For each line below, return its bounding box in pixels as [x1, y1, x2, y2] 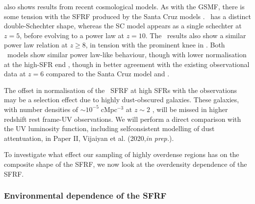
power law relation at [4, 40, 68, 50]
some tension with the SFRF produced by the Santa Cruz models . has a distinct [4, 11, 251, 21]
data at [4, 68, 26, 79]
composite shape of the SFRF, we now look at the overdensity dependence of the [4, 159, 247, 169]
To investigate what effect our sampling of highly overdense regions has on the [4, 149, 239, 159]
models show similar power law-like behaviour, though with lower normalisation [7, 49, 247, 59]
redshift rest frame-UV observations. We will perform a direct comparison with [4, 113, 241, 124]
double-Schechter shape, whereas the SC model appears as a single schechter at [4, 21, 242, 31]
